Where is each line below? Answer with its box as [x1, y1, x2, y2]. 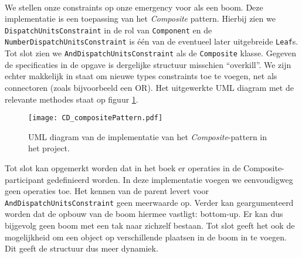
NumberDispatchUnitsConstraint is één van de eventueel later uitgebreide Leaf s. [5, 35, 298, 47]
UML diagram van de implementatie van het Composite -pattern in [28, 130, 267, 142]
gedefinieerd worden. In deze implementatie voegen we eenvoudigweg [47, 173, 293, 185]
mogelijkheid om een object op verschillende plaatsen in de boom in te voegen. [5, 230, 287, 243]
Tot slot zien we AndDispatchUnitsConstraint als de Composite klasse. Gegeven [5, 47, 297, 59]
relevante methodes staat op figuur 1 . [5, 93, 138, 105]
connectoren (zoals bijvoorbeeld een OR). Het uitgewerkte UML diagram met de [5, 81, 294, 93]
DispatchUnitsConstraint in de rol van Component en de [5, 23, 212, 36]
